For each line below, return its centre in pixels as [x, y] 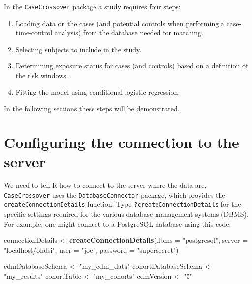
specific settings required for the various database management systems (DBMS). [126, 214]
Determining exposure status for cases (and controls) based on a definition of [132, 66]
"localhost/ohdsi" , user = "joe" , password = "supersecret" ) [91, 249]
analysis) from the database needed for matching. [129, 33]
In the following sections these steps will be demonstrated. [92, 108]
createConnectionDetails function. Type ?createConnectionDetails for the [123, 204]
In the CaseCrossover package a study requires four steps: [92, 6]
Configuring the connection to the [122, 142]
